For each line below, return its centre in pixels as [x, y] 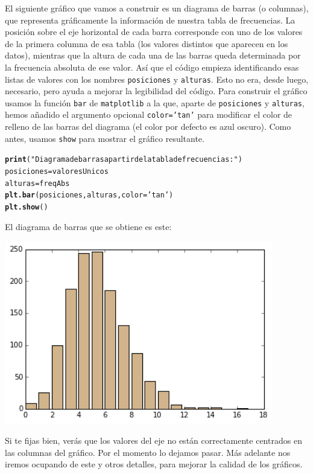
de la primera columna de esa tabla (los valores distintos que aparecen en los [147, 43]
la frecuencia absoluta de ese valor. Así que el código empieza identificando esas [152, 67]
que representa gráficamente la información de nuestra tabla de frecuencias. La [150, 20]
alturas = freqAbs [37, 183]
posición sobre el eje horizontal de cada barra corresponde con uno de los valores [154, 32]
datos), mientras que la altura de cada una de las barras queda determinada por [153, 55]
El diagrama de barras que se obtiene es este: [88, 226]
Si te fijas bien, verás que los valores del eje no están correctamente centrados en [153, 440]
